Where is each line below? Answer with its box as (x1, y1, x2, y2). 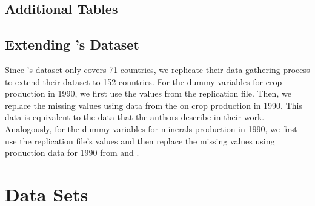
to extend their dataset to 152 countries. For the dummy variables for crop (5, 75, 282, 88)
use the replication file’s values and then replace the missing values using (5, 134, 275, 147)
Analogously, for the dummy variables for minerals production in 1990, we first (5, 122, 297, 135)
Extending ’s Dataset (5, 35, 139, 54)
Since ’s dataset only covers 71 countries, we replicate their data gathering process (5, 63, 310, 76)
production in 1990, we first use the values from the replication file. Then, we (5, 87, 291, 100)
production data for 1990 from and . (5, 146, 139, 159)
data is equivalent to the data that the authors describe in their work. (5, 111, 265, 123)
